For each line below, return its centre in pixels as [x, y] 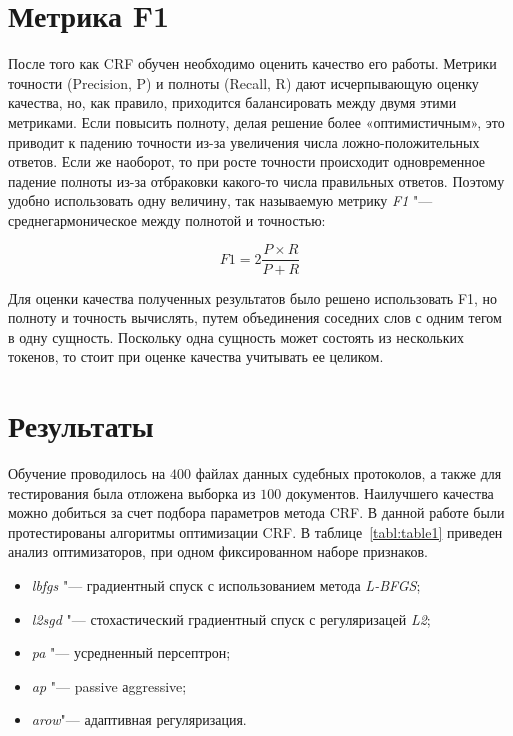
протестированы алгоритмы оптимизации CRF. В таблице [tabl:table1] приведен [255, 531]
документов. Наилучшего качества [389, 492]
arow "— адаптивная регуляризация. [139, 719]
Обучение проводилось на [87, 473]
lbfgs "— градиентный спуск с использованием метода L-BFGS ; [226, 585]
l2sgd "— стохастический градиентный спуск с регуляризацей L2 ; [231, 618]
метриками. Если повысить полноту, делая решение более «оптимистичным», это [256, 121]
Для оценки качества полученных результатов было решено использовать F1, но [253, 297]
